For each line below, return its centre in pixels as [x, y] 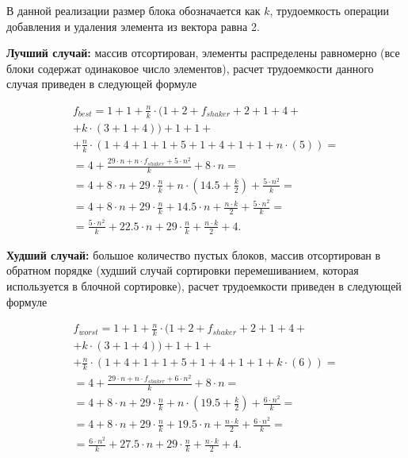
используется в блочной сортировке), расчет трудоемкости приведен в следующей [204, 285]
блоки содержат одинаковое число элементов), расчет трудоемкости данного [190, 68]
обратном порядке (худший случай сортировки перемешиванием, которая [183, 270]
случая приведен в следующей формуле [102, 84]
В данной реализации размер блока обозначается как [133, 10]
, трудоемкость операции [329, 10]
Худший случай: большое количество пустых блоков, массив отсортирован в [194, 254]
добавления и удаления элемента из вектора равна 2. [133, 26]
